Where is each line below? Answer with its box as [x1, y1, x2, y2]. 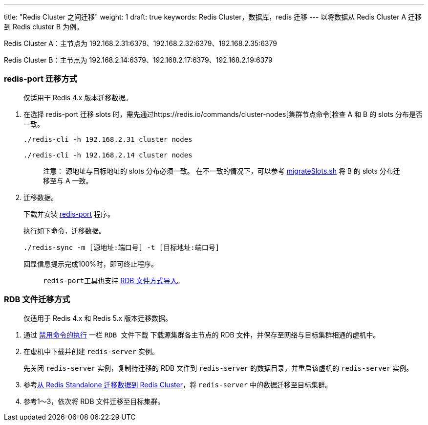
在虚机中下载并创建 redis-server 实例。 [23, 347, 159, 356]
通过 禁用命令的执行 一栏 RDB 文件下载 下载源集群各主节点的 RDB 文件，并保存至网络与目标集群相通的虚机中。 [23, 330, 380, 339]
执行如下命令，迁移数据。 [23, 226, 106, 235]
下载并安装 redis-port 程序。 [23, 209, 114, 218]
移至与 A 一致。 [43, 176, 93, 185]
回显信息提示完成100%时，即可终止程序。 [23, 259, 158, 268]
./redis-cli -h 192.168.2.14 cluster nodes [23, 151, 193, 159]
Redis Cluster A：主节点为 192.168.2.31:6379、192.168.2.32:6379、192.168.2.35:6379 [4, 39, 277, 47]
